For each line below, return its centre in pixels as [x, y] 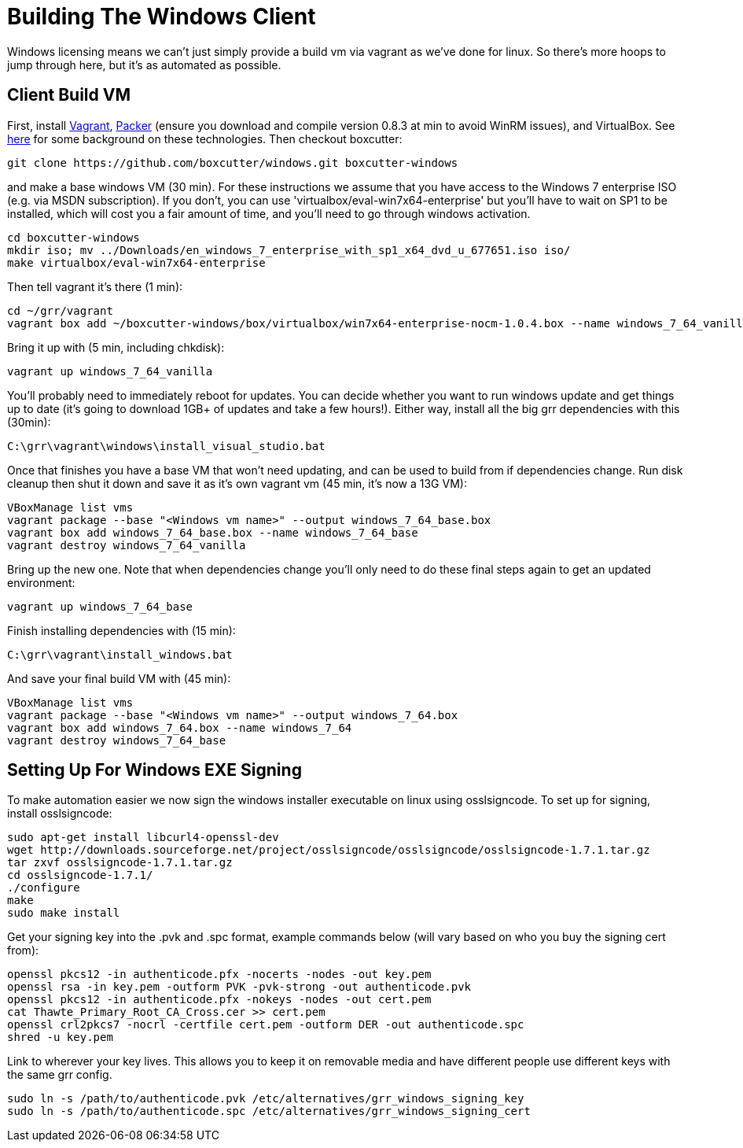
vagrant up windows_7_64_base [100, 606]
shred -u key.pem [60, 1037]
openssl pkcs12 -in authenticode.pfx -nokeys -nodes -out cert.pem [219, 1000]
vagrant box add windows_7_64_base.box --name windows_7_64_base [213, 532]
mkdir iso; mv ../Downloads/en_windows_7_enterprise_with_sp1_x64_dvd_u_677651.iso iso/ [289, 250]
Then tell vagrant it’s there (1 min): [95, 286]
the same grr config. [60, 1075]
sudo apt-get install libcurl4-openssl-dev [143, 838]
